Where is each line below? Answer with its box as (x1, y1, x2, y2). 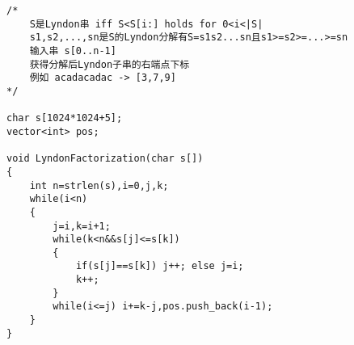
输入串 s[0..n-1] (29, 44, 116, 57)
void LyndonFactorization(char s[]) (6, 153, 204, 165)
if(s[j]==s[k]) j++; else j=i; (75, 260, 244, 272)
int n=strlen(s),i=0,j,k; (29, 179, 169, 191)
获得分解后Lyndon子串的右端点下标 (29, 58, 190, 70)
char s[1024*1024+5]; (6, 112, 123, 124)
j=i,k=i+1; (53, 220, 111, 232)
